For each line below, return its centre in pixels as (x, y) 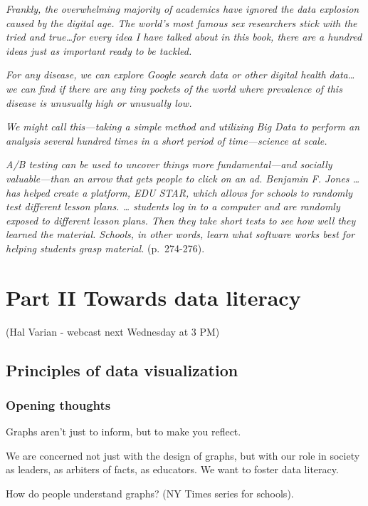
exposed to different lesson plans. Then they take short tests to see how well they (181, 220)
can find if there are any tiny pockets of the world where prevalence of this (181, 88)
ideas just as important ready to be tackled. (99, 50)
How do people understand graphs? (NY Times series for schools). (150, 493)
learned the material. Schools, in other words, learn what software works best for (180, 234)
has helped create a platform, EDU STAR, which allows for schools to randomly (179, 192)
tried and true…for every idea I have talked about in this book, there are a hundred (184, 37)
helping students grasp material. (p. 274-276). (105, 248)
